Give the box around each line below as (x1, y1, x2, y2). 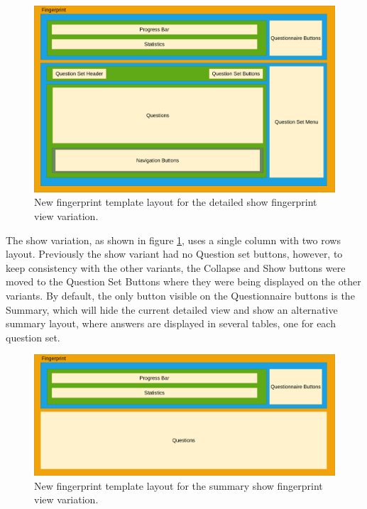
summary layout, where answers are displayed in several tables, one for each (6, 316, 336, 331)
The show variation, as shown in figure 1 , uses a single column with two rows (6, 232, 341, 247)
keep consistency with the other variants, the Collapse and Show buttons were (6, 260, 346, 275)
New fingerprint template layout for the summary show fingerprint (34, 478, 323, 493)
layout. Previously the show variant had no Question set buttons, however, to (6, 246, 343, 261)
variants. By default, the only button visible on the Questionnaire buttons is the (6, 288, 355, 302)
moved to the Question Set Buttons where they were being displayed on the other (6, 274, 361, 289)
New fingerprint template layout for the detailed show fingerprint (34, 195, 317, 209)
